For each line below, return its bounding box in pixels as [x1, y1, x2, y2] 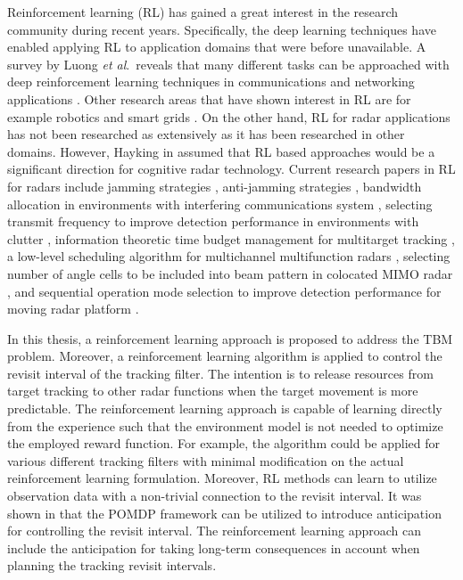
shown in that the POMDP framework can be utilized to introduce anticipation [7, 503, 442, 522]
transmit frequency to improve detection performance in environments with [7, 212, 419, 231]
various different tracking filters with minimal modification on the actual [7, 451, 404, 470]
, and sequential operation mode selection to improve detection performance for [7, 282, 442, 300]
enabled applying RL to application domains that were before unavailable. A [7, 37, 426, 56]
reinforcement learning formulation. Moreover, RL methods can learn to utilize [7, 469, 437, 487]
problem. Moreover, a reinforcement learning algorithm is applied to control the [7, 347, 442, 365]
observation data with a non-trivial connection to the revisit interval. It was [7, 486, 422, 505]
